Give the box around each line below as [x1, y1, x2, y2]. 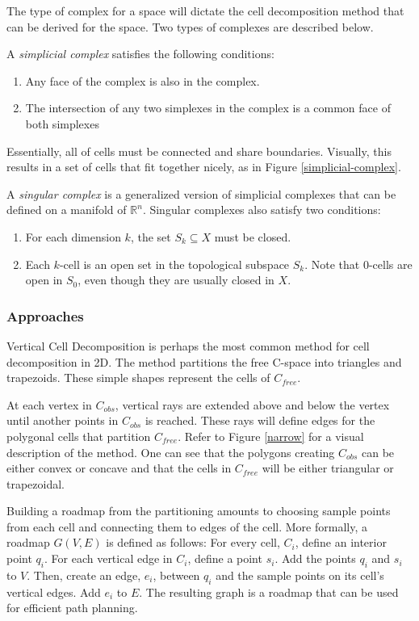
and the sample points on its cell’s [216, 566, 384, 583]
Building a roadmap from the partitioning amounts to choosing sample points [6, 502, 391, 519]
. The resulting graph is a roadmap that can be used [139, 583, 399, 600]
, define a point [187, 550, 262, 567]
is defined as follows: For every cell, [106, 534, 280, 551]
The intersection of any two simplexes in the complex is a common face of [25, 99, 391, 116]
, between [153, 566, 200, 583]
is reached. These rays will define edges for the [145, 412, 375, 429]
